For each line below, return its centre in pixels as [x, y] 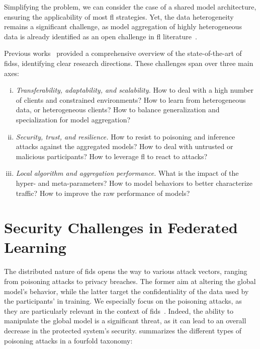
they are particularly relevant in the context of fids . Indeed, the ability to [119, 310]
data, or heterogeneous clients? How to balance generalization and [118, 110]
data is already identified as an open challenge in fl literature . [101, 36]
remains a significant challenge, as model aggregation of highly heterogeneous [123, 26]
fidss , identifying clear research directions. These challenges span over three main [129, 63]
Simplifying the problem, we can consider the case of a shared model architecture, [130, 7]
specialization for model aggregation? [73, 119]
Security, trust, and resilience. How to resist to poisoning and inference [125, 136]
